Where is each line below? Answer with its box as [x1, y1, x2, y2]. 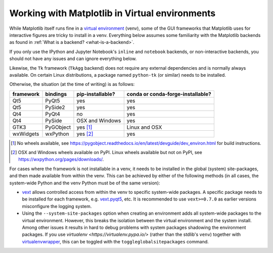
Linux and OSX [126, 124, 162, 131]
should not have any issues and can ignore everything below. [9, 56, 137, 62]
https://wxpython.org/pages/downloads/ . [18, 157, 104, 163]
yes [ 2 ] [76, 130, 94, 137]
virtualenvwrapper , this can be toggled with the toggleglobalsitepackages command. [22, 238, 209, 244]
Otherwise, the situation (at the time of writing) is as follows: [9, 81, 135, 87]
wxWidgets [12, 130, 39, 137]
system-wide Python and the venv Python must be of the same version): [9, 180, 160, 186]
